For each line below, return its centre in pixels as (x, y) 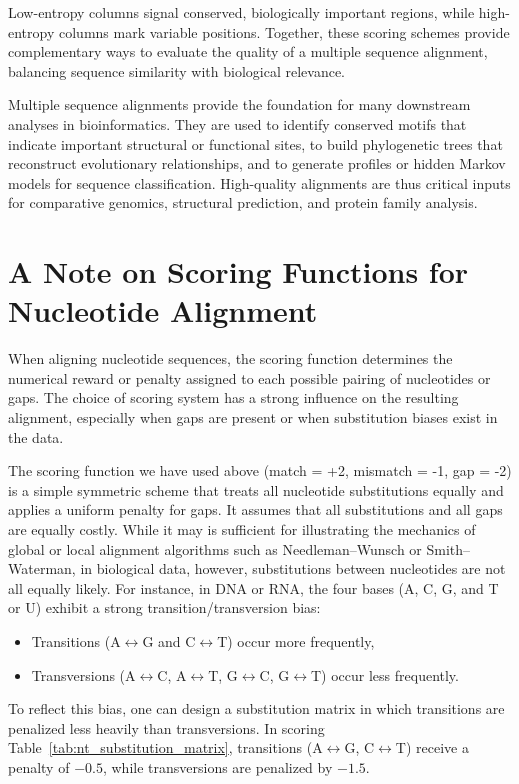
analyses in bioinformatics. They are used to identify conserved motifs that (237, 123)
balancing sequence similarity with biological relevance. (177, 70)
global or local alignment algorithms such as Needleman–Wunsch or (215, 548)
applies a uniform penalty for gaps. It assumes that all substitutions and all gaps (255, 509)
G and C (169, 640)
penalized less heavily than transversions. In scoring (166, 727)
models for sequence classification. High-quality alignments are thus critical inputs (259, 182)
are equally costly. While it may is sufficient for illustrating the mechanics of (242, 529)
